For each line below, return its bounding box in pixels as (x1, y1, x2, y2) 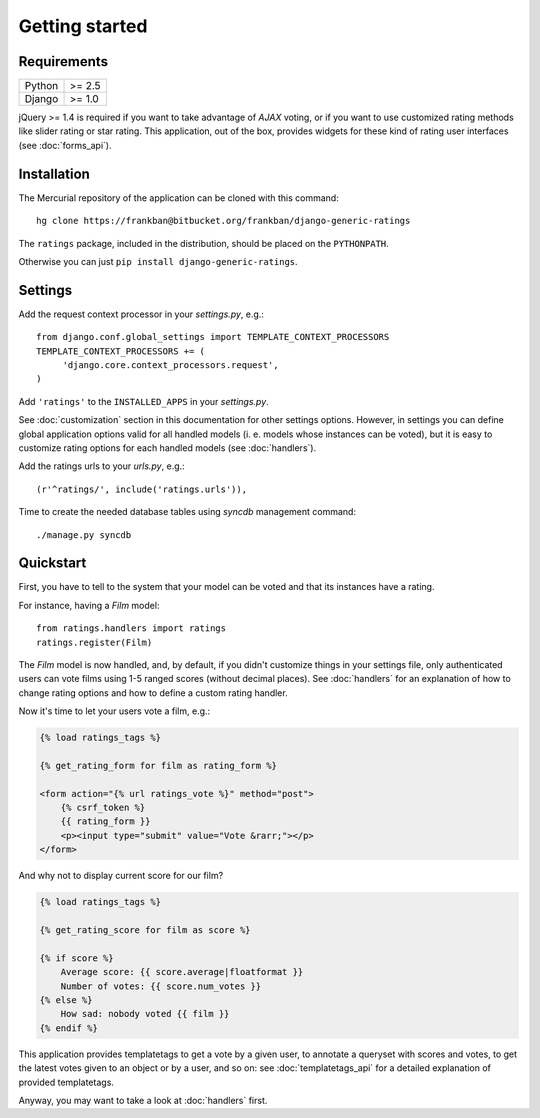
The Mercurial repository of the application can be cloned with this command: (18, 191, 339, 204)
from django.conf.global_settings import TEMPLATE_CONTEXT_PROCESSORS (36, 331, 390, 343)
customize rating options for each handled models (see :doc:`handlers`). (18, 441, 317, 454)
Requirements (18, 53, 109, 70)
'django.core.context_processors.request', (62, 360, 279, 370)
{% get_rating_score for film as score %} (39, 925, 251, 936)
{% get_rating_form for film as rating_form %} (39, 760, 277, 771)
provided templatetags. (18, 1076, 115, 1088)
